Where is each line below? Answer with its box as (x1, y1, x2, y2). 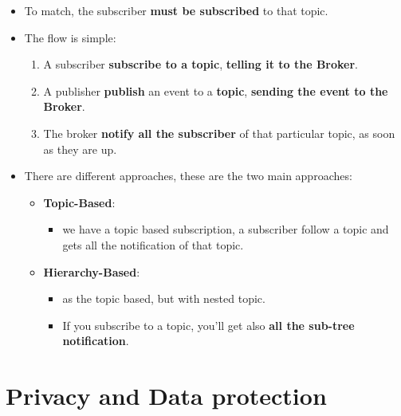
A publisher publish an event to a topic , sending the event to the (43, 82, 388, 99)
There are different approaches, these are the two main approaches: (24, 167, 352, 184)
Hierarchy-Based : (43, 263, 140, 280)
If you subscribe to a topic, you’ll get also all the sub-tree (62, 316, 355, 333)
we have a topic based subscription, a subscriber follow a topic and (62, 221, 389, 237)
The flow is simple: (24, 29, 116, 45)
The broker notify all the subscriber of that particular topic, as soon (43, 124, 395, 141)
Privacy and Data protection (6, 379, 327, 412)
